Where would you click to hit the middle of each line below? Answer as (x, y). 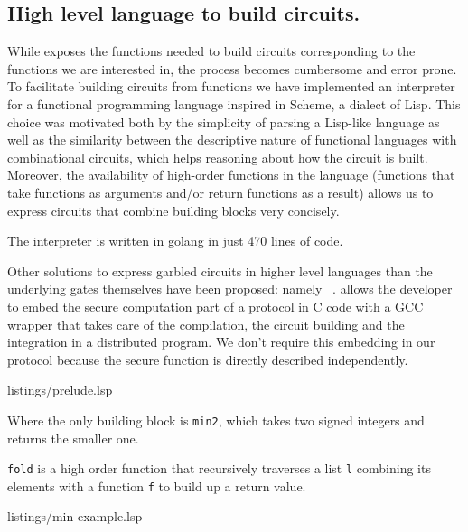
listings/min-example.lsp (75, 516)
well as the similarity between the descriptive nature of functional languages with (232, 140)
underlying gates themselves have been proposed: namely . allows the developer (230, 289)
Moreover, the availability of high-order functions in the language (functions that (231, 175)
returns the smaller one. (73, 438)
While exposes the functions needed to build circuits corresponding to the (211, 51)
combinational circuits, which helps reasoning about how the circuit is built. (218, 157)
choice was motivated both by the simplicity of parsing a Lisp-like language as (224, 121)
